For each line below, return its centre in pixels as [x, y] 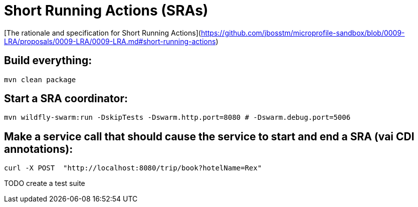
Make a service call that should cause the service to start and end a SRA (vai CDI [209, 136]
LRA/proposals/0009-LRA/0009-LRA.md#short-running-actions [110, 41]
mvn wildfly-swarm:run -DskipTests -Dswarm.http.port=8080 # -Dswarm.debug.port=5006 [177, 118]
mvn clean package [40, 79]
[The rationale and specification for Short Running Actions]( [102, 33]
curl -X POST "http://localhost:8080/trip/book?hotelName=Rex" [133, 168]
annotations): [39, 149]
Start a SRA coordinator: [66, 99]
